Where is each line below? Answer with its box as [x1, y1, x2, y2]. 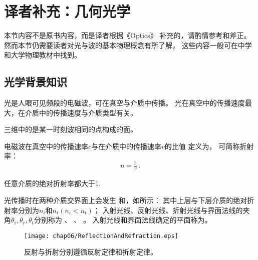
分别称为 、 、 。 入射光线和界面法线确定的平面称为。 [34, 214, 212, 225]
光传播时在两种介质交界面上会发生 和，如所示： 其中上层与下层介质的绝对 [4, 195, 247, 205]
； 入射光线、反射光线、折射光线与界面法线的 [93, 204, 243, 215]
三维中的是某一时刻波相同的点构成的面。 [4, 124, 137, 134]
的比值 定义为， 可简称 [164, 140, 240, 151]
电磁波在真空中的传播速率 [4, 140, 88, 151]
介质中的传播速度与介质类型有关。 [25, 107, 137, 117]
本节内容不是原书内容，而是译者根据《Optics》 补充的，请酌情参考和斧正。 [4, 30, 251, 40]
